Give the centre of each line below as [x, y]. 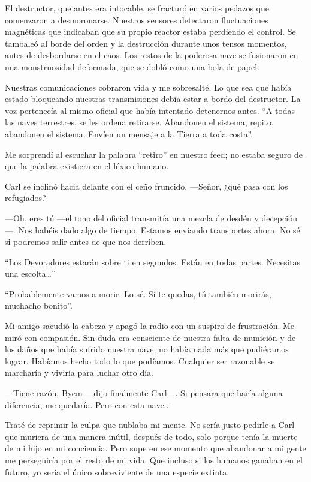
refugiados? [25, 198]
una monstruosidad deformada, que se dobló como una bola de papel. [132, 66]
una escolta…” [30, 273]
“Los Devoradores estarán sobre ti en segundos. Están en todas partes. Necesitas [153, 261]
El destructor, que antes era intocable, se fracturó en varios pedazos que [137, 8]
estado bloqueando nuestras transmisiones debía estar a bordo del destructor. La [153, 99]
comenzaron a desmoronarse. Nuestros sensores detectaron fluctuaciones [137, 20]
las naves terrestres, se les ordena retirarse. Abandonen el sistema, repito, [139, 122]
